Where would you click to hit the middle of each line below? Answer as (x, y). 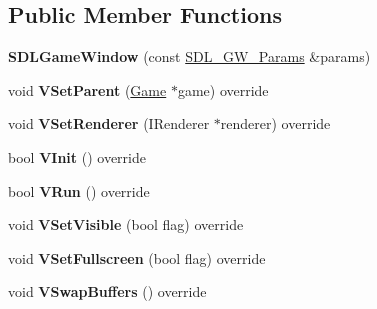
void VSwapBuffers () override (107, 291)
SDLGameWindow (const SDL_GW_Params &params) (189, 56)
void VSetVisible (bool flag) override (126, 224)
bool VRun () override (79, 190)
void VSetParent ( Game (87, 89)
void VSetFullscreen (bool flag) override (137, 257)
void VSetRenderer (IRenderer (109, 123)
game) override (223, 89)
